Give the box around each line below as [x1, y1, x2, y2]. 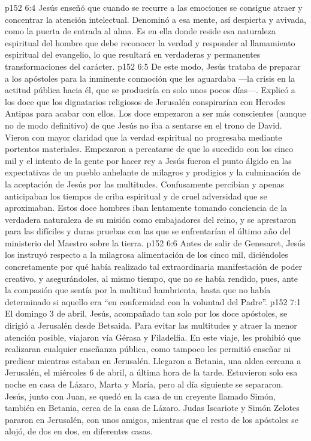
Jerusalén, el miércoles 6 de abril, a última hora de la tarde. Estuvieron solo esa [5, 366, 298, 379]
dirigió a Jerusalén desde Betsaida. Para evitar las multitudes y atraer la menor [5, 319, 297, 332]
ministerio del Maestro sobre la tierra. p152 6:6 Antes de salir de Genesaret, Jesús [5, 236, 306, 249]
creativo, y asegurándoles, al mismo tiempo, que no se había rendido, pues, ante [5, 272, 298, 284]
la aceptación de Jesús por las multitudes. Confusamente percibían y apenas [5, 177, 285, 190]
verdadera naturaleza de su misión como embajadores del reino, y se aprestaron [5, 213, 296, 225]
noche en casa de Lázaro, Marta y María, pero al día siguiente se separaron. [5, 378, 283, 390]
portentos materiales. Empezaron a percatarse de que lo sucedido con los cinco [5, 142, 294, 155]
